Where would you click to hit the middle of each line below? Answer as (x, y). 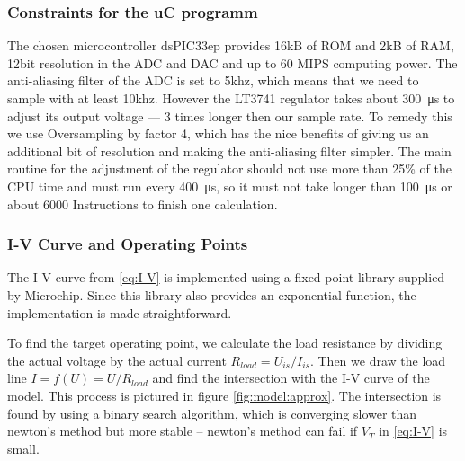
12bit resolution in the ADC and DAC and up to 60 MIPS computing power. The (232, 62)
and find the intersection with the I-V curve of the (291, 378)
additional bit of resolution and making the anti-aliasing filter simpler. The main (229, 151)
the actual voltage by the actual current (117, 360)
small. (23, 448)
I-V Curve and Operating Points (128, 244)
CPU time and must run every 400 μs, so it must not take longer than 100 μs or (230, 186)
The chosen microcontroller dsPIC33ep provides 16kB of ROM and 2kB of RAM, (231, 45)
